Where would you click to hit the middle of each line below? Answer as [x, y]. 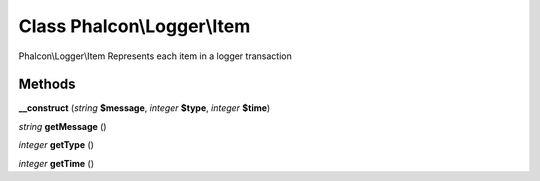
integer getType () [56, 145]
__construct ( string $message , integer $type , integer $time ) [144, 108]
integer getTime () [56, 163]
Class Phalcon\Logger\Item [134, 26]
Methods [47, 84]
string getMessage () [62, 126]
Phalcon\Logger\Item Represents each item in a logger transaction [155, 56]
